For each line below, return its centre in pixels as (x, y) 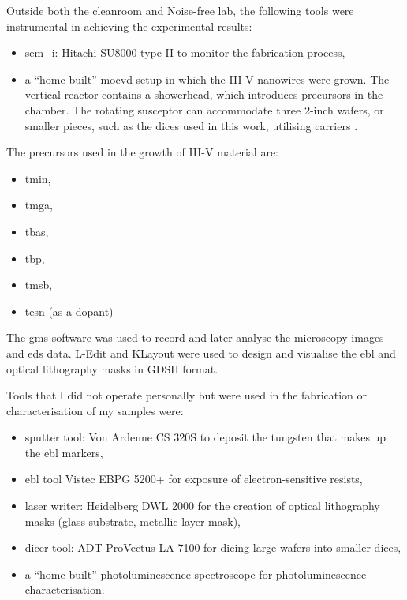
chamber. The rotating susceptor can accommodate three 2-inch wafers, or (204, 109)
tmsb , (39, 285)
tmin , (38, 178)
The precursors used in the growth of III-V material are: (143, 152)
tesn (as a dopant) (69, 311)
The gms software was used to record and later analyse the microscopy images (195, 337)
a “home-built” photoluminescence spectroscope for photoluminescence (196, 574)
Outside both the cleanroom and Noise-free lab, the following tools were (180, 10)
